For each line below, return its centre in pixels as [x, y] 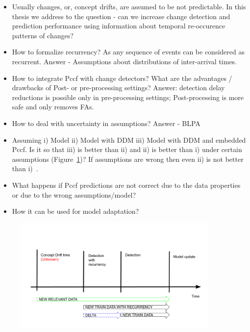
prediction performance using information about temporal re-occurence [119, 26]
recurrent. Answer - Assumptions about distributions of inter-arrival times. [125, 61]
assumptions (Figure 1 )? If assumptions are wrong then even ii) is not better [128, 159]
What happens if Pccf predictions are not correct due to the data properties [126, 185]
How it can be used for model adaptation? [75, 211]
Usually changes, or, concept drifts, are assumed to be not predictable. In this [129, 6]
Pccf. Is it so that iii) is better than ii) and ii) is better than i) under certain [127, 149]
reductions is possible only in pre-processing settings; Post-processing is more [128, 97]
